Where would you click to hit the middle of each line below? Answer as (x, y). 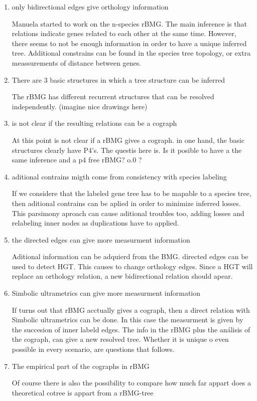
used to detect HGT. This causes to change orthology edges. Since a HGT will (132, 266)
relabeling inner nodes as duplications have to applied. (95, 223)
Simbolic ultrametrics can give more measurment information (106, 293)
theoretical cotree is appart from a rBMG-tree (83, 392)
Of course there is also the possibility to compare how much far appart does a (132, 383)
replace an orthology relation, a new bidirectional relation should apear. (122, 276)
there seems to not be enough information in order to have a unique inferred (129, 43)
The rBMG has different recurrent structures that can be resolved (113, 96)
